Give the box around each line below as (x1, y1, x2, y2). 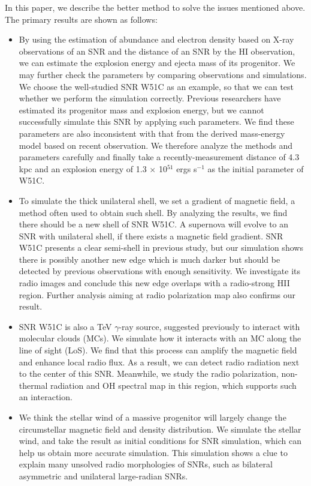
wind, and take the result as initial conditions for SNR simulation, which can (19, 434, 301, 447)
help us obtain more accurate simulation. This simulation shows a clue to (19, 446, 288, 458)
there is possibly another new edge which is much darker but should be (19, 253, 280, 265)
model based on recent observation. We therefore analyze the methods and (19, 139, 292, 151)
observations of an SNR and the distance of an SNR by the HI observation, (19, 44, 295, 57)
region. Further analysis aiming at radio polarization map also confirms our (19, 288, 296, 301)
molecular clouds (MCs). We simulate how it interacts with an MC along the (19, 332, 301, 344)
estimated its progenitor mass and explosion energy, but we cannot (19, 103, 264, 116)
